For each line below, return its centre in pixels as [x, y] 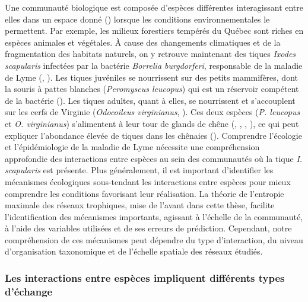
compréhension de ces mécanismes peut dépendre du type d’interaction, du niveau [154, 239]
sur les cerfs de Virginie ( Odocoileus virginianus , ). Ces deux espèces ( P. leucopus [153, 112]
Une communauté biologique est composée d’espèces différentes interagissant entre [154, 7]
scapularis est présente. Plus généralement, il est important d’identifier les [139, 170]
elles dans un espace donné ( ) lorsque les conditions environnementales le [137, 19]
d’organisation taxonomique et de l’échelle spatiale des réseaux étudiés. [134, 251]
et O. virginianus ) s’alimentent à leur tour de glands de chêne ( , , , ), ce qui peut [152, 123]
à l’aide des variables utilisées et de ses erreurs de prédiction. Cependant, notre [148, 228]
